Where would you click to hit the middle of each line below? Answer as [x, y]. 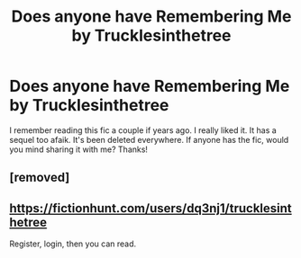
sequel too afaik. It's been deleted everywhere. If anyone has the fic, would [149, 139]
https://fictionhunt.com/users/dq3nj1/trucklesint [151, 208]
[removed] [40, 178]
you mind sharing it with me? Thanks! [79, 149]
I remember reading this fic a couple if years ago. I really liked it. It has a [143, 130]
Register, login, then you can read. [73, 244]
